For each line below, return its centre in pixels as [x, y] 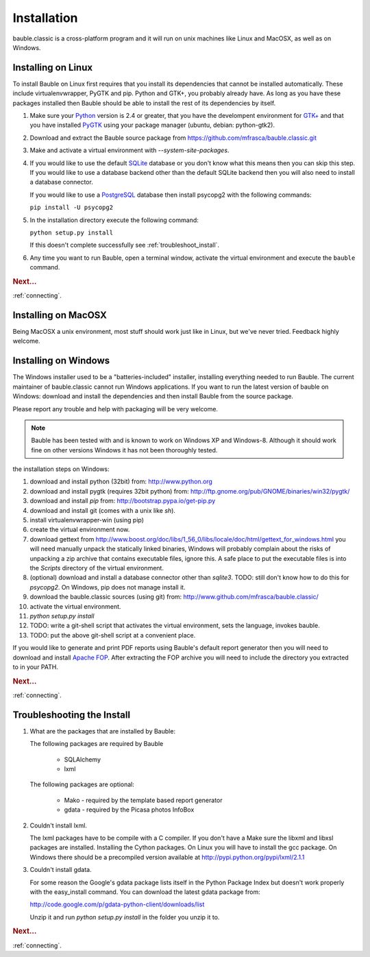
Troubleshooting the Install [71, 715]
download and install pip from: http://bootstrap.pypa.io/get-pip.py [123, 501]
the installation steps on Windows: [61, 469]
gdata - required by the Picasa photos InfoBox [129, 810]
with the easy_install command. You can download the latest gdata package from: [145, 892]
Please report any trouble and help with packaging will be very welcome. [115, 409]
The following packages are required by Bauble [97, 744]
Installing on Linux [52, 68]
